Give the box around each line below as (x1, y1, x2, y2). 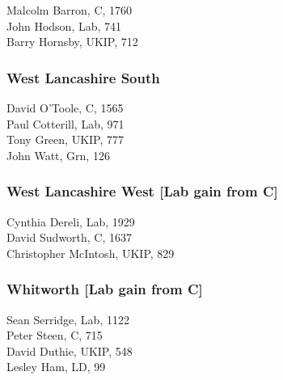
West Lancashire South (6, 67, 160, 87)
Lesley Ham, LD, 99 (6, 358, 106, 375)
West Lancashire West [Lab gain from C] (6, 181, 278, 201)
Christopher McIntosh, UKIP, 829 (6, 244, 175, 261)
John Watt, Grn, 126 (6, 146, 110, 163)
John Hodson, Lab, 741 (6, 17, 122, 34)
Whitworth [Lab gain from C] (6, 279, 203, 299)
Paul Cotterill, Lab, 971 (6, 115, 125, 132)
